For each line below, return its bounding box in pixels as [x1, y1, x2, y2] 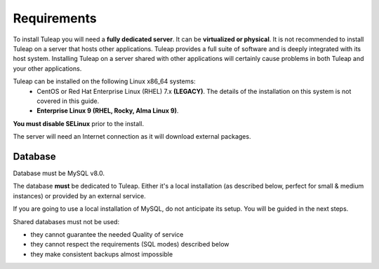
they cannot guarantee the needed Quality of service [30, 230, 184, 238]
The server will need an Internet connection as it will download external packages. [13, 132, 251, 141]
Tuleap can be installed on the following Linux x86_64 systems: [13, 77, 196, 85]
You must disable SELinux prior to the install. [13, 119, 144, 127]
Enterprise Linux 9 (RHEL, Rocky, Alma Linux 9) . [36, 106, 179, 115]
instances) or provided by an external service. [13, 191, 147, 200]
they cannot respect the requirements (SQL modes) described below [30, 240, 230, 249]
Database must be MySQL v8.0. [13, 169, 105, 177]
